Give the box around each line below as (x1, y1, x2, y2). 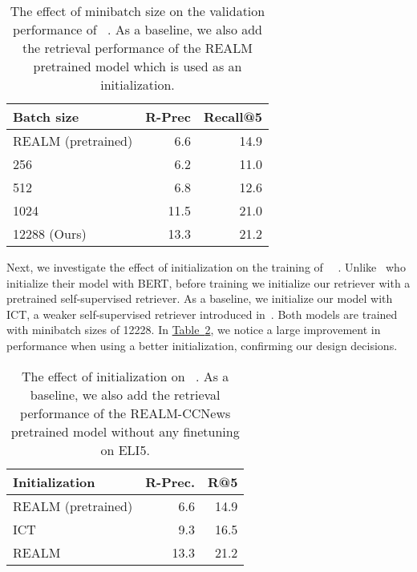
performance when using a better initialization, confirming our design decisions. (6, 336, 398, 353)
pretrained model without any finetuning (10, 421, 240, 441)
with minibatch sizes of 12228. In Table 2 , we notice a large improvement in (6, 321, 381, 338)
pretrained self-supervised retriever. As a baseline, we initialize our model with (6, 290, 393, 307)
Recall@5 (203, 107, 263, 126)
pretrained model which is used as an (33, 57, 242, 75)
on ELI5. (100, 440, 150, 459)
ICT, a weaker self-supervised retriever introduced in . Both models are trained (6, 305, 398, 322)
